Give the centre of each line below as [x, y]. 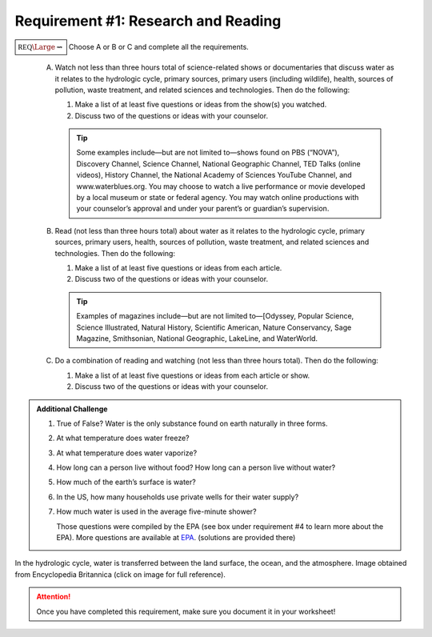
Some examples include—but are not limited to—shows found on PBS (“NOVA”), [208, 153]
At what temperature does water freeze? [123, 438]
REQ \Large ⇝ [40, 47]
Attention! [54, 597]
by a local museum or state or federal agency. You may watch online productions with [218, 198]
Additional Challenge [72, 409]
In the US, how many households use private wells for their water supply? [178, 497]
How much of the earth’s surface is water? [126, 482]
